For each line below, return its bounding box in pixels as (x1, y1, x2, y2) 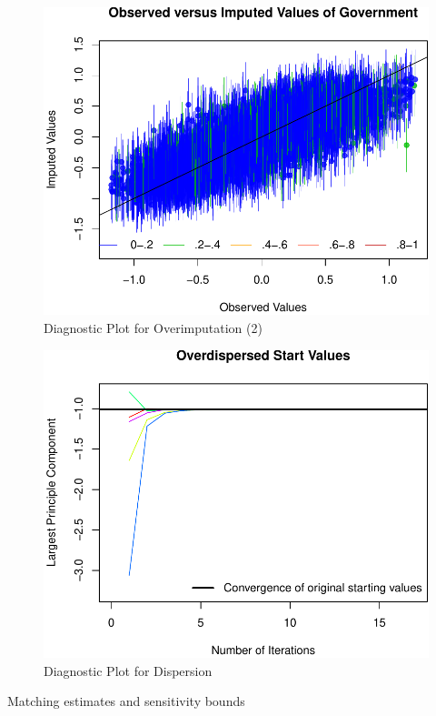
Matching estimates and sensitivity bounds (7, 691, 245, 711)
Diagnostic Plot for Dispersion (44, 661, 213, 680)
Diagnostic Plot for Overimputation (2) (44, 318, 263, 338)
